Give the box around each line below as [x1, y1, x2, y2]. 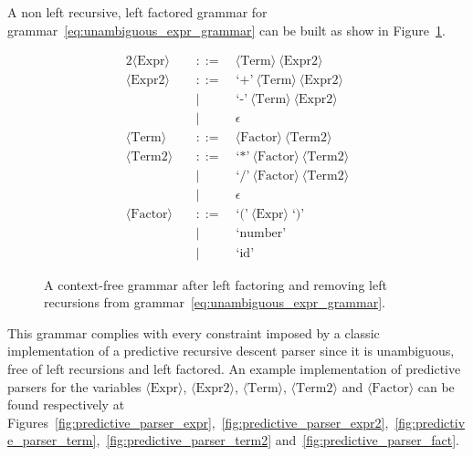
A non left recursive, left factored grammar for [7, 3, 268, 21]
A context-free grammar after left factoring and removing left [44, 275, 387, 294]
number [239, 227, 283, 241]
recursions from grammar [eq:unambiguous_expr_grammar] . [44, 293, 385, 312]
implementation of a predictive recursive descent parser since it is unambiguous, [7, 341, 455, 360]
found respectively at [7, 395, 125, 414]
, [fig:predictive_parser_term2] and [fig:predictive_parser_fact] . [96, 430, 460, 450]
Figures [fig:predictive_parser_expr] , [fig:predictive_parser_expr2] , [7, 412, 389, 431]
